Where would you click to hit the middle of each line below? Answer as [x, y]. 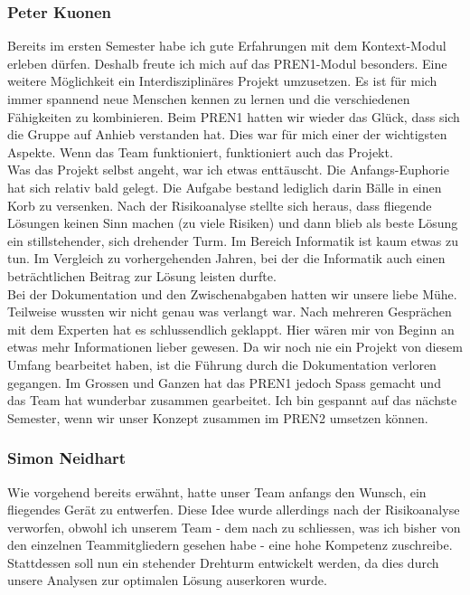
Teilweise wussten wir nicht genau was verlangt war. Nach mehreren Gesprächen [230, 312]
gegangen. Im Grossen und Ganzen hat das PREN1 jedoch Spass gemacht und [224, 382]
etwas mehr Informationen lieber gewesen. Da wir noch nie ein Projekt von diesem [235, 347]
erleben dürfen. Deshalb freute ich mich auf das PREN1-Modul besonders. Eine [227, 63]
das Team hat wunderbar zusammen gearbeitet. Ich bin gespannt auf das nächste [232, 400]
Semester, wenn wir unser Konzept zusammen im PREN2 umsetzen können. [218, 417]
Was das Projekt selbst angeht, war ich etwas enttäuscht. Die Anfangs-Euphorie [228, 170]
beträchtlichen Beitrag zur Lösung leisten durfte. [142, 275]
